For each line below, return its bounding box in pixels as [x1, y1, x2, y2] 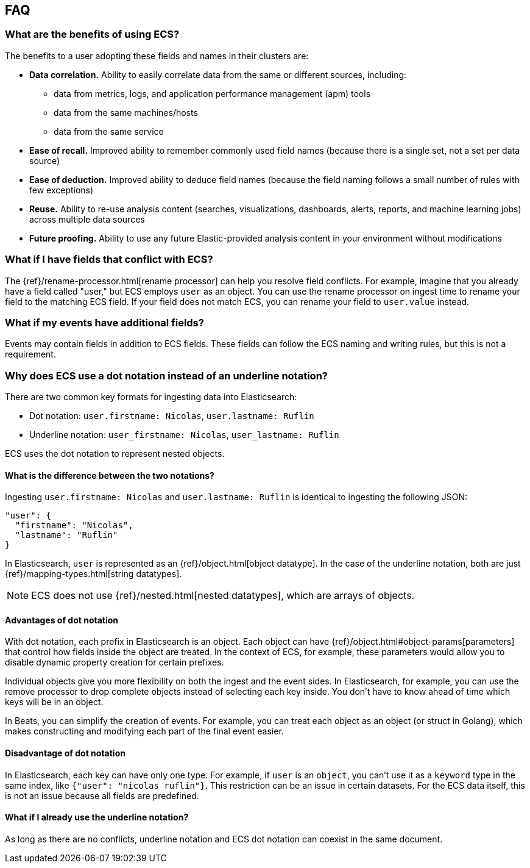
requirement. [5, 349, 56, 360]
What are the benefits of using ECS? [5, 28, 180, 41]
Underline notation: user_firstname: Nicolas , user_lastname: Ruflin [29, 429, 339, 440]
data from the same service [54, 126, 164, 137]
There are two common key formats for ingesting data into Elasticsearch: [5, 392, 297, 403]
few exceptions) [29, 184, 94, 195]
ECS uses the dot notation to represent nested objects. [5, 448, 225, 459]
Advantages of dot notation [5, 614, 119, 625]
